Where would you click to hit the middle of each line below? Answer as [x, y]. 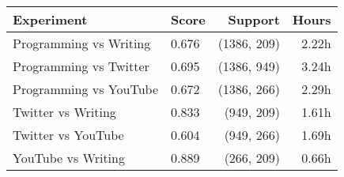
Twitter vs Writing [64, 112]
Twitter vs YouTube [68, 135]
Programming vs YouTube [85, 89]
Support [254, 19]
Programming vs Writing [82, 43]
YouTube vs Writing [69, 158]
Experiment [50, 19]
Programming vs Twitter [81, 66]
